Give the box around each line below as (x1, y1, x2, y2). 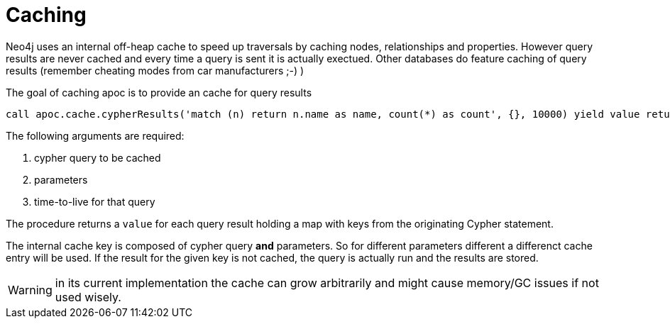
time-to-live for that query (34, 195, 155, 208)
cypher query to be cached (34, 151, 161, 164)
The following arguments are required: (6, 129, 185, 142)
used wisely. (55, 289, 121, 304)
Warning (8, 282, 53, 297)
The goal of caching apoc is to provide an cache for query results (6, 86, 312, 99)
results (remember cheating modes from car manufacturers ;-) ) (6, 64, 304, 77)
